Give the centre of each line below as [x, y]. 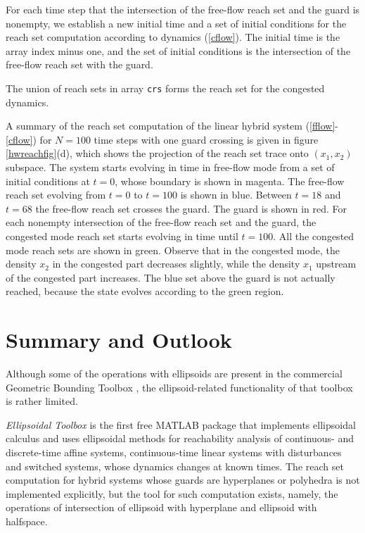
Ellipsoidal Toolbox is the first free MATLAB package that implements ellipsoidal [181, 424]
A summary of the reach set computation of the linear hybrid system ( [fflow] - [172, 126]
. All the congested [314, 236]
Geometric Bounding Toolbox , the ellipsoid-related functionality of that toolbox [179, 387]
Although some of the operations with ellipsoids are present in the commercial [174, 374]
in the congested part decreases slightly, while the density [176, 264]
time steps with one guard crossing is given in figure [206, 139]
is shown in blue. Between [236, 195]
